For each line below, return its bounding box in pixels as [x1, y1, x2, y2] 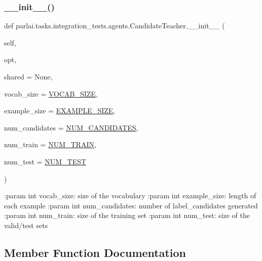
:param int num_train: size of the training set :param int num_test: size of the [4, 210, 250, 221]
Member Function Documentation [4, 244, 186, 260]
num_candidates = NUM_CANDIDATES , [4, 122, 138, 133]
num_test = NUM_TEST [4, 156, 87, 166]
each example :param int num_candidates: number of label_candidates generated [4, 200, 258, 210]
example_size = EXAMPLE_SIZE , [4, 105, 116, 116]
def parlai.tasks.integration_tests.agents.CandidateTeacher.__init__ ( [4, 20, 225, 31]
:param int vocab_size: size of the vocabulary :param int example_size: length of [4, 190, 256, 201]
